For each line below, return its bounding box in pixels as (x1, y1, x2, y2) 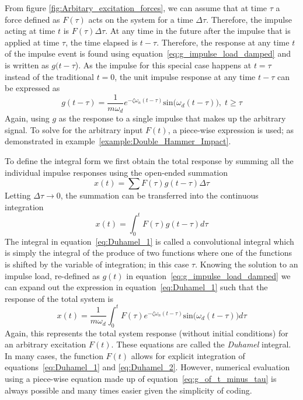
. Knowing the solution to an (195, 258, 298, 270)
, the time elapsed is (65, 36, 138, 48)
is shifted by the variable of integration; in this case (5, 258, 189, 270)
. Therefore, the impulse (206, 13, 292, 25)
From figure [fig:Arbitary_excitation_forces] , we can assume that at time (5, 2, 267, 13)
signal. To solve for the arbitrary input (5, 123, 143, 135)
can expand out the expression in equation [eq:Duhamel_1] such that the (5, 281, 268, 293)
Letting (5, 189, 31, 201)
